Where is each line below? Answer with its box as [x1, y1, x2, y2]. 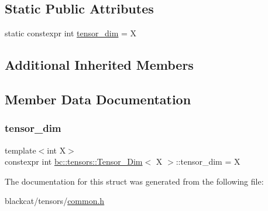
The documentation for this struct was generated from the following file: [5, 175, 264, 187]
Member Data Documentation [5, 90, 191, 108]
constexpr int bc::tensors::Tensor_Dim [5, 155, 143, 168]
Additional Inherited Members [5, 56, 194, 74]
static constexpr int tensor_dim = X [5, 27, 137, 39]
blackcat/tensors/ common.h [5, 195, 105, 207]
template [5, 144, 36, 156]
